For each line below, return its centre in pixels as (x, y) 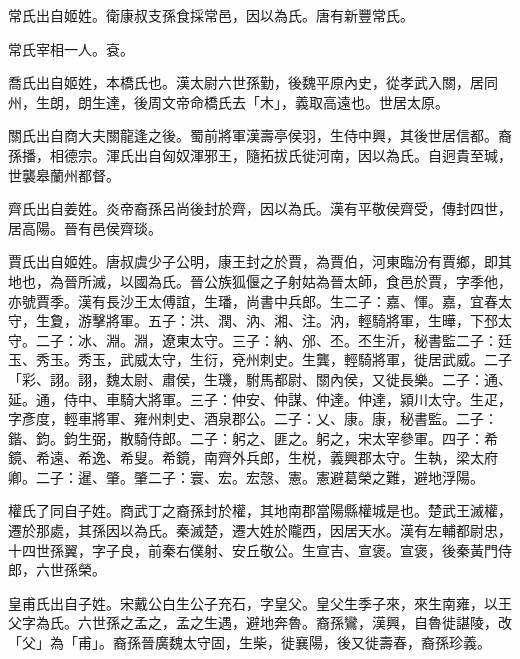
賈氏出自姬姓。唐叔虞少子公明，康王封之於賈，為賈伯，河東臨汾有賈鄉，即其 (260, 261)
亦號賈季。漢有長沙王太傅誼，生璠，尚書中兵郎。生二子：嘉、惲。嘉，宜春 (253, 300)
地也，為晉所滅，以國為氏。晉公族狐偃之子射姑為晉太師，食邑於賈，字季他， (260, 280)
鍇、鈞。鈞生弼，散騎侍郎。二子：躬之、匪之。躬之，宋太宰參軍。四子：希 (253, 437)
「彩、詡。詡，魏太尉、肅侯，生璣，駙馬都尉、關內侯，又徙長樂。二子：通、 (260, 378)
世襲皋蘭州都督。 (64, 174)
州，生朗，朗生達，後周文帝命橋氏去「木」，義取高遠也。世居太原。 (228, 101)
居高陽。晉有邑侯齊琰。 (85, 227)
